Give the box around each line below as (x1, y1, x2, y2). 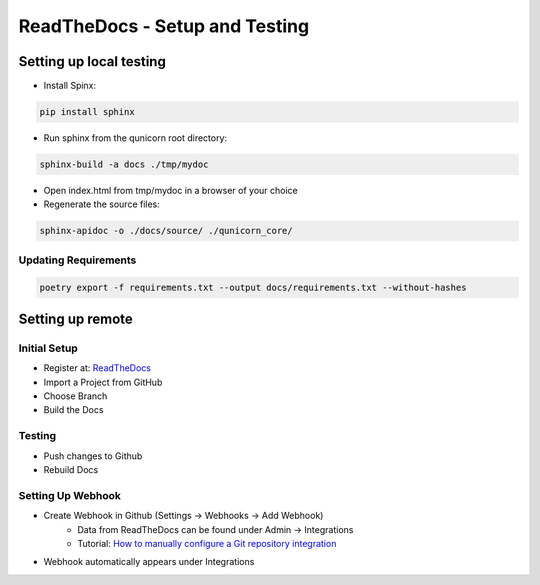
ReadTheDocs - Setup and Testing (18, 15, 310, 37)
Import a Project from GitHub (43, 376, 163, 388)
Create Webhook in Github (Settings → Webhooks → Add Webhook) (43, 510, 324, 522)
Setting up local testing (18, 53, 167, 70)
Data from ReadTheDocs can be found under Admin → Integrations (77, 523, 354, 535)
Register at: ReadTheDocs (43, 362, 152, 374)
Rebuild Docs (43, 463, 99, 475)
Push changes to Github (43, 450, 143, 462)
